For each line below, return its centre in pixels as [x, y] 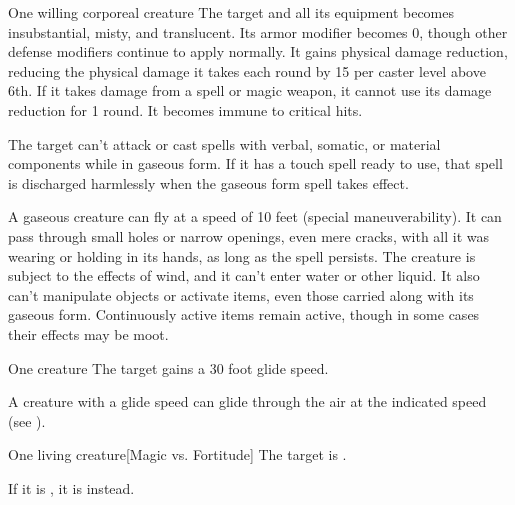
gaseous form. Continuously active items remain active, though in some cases [244, 314]
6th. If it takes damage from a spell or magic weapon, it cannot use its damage [250, 90]
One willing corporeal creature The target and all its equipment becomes [231, 12]
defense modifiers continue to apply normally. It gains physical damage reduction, [258, 51]
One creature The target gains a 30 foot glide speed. [168, 367]
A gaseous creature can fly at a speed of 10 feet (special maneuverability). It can [255, 216]
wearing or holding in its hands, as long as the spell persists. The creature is [242, 255]
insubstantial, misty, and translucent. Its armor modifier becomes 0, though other [258, 31]
